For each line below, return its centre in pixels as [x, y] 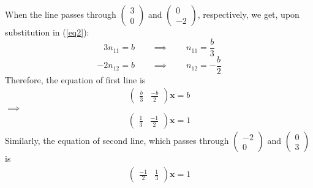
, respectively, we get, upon [248, 14]
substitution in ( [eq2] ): [47, 32]
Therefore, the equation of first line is [75, 79]
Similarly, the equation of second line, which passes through [117, 141]
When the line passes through [61, 14]
